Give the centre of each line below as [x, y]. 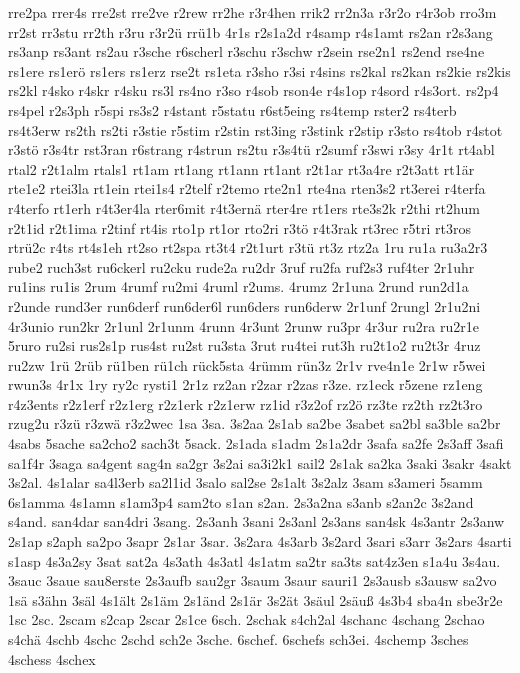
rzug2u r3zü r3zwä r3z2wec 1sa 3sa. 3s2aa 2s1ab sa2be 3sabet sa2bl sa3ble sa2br [254, 423]
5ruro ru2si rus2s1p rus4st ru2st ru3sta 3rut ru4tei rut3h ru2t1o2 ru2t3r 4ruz [244, 345]
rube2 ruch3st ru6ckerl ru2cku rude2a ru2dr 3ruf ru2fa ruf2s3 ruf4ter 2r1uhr [241, 266]
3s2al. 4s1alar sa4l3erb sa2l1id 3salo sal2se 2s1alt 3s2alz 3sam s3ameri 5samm [245, 482]
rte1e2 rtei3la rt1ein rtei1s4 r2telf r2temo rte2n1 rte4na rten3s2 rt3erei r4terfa [247, 188]
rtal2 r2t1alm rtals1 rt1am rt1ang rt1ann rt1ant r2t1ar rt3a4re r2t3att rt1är [241, 168]
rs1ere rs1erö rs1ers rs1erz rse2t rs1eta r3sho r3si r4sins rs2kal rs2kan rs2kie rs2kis [259, 70]
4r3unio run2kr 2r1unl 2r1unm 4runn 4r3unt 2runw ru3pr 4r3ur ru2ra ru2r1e [243, 325]
